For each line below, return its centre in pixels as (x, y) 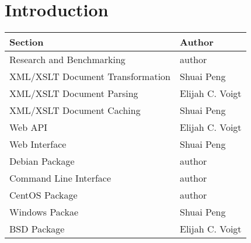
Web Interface (38, 144)
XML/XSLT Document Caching (75, 110)
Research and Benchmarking (67, 60)
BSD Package (37, 229)
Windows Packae (44, 212)
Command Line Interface (60, 178)
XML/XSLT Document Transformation (90, 77)
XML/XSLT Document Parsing (74, 93)
